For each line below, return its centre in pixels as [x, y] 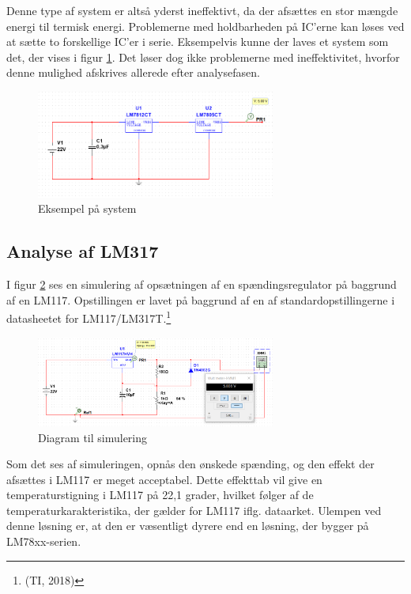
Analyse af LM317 [83, 251]
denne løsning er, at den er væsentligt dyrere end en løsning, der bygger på [188, 526]
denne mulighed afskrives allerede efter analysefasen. [133, 72]
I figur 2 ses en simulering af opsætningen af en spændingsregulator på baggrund [202, 284]
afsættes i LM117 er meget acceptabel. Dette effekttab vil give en [164, 479]
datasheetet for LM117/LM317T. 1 [89, 317]
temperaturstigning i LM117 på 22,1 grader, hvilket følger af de [160, 495]
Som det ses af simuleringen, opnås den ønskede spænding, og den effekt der [190, 464]
